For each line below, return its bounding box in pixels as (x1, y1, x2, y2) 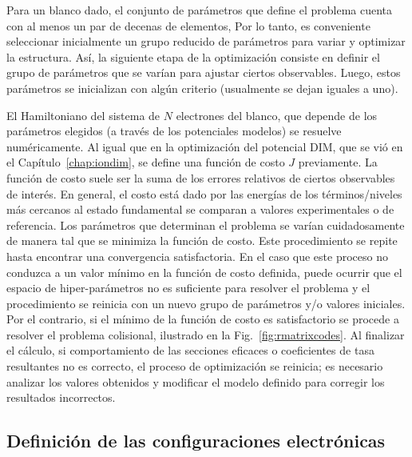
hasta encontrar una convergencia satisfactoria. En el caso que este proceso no (6, 247, 388, 264)
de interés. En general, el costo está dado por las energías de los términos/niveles (6, 185, 402, 202)
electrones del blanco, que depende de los (176, 106, 378, 123)
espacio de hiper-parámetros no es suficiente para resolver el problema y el (6, 279, 370, 296)
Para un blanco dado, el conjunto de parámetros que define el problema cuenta (6, 2, 393, 18)
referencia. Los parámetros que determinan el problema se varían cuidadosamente (6, 216, 405, 233)
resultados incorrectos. (6, 389, 116, 406)
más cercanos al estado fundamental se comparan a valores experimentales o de (6, 201, 394, 218)
